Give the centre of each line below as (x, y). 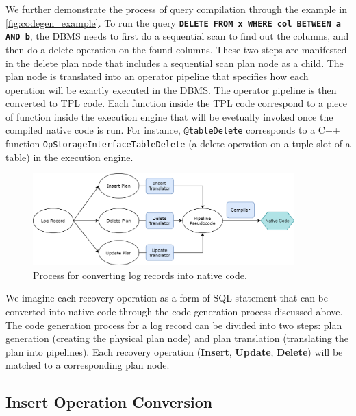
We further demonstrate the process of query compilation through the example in (177, 9)
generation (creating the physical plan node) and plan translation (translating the (177, 338)
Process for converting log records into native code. (140, 274)
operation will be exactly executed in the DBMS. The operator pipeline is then (171, 89)
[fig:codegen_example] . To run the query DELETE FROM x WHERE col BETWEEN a (173, 22)
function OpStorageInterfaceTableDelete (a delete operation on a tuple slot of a (178, 144)
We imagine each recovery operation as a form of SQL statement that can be (167, 298)
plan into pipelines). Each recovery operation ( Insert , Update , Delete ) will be (174, 351)
